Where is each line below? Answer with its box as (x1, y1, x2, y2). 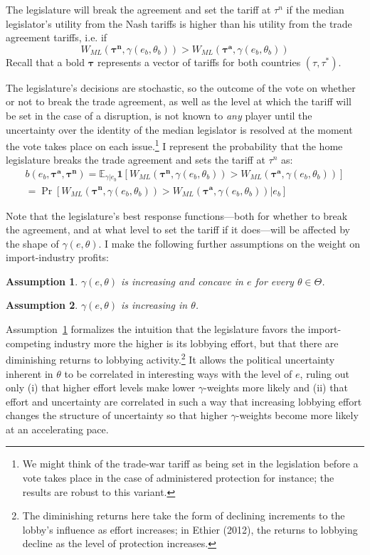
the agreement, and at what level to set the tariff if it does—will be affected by (6, 222, 350, 237)
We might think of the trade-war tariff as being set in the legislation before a (22, 456, 359, 471)
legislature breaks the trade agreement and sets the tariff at (6, 152, 265, 167)
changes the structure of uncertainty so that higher (6, 408, 228, 423)
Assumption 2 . (6, 297, 78, 312)
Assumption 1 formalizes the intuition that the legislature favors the (6, 322, 305, 337)
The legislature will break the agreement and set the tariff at (6, 2, 271, 16)
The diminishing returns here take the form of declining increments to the (22, 508, 345, 523)
